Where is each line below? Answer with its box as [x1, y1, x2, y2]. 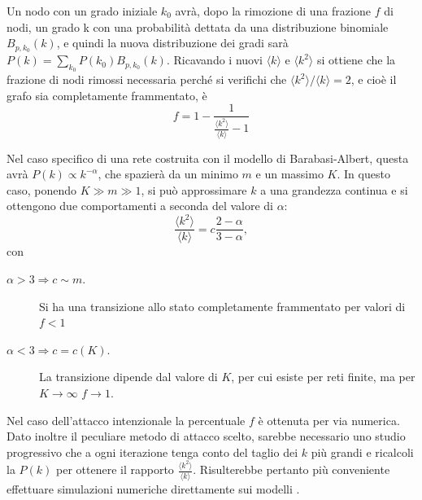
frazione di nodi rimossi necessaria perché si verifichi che [7, 71, 287, 88]
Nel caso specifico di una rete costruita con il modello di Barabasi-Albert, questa [7, 149, 409, 166]
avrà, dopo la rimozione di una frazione [175, 2, 371, 19]
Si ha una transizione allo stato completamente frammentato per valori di [39, 297, 406, 314]
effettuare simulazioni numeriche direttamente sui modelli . [7, 480, 300, 497]
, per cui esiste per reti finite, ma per [231, 368, 415, 385]
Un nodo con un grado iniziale [7, 2, 158, 19]
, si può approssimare [141, 181, 247, 198]
